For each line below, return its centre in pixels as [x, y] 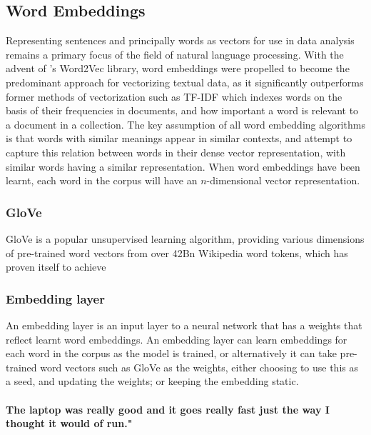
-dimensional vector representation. [283, 180]
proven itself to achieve [56, 267]
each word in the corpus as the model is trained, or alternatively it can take [171, 353]
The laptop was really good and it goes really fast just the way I [168, 409]
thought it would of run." [69, 423]
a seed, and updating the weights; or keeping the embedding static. [152, 381]
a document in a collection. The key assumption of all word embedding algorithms [185, 124]
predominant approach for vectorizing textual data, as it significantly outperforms [185, 82]
